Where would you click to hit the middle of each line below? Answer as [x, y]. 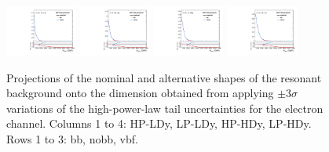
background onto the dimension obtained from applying [140, 93]
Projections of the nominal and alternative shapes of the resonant [164, 77]
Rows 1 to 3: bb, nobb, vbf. [72, 138]
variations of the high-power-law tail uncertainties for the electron [165, 108]
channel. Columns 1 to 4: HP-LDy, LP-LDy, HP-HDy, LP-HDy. [159, 123]
